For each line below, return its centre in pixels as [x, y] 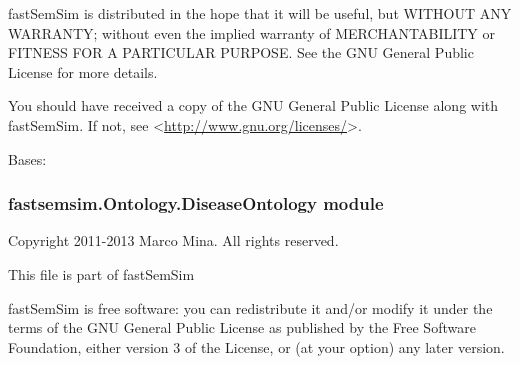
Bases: [27, 158]
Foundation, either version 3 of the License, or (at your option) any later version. [256, 346]
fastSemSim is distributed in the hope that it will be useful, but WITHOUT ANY [260, 13]
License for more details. [83, 71]
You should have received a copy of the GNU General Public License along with [253, 105]
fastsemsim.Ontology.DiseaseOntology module [196, 203]
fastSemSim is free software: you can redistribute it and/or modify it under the [250, 307]
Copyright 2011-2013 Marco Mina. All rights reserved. [173, 240]
